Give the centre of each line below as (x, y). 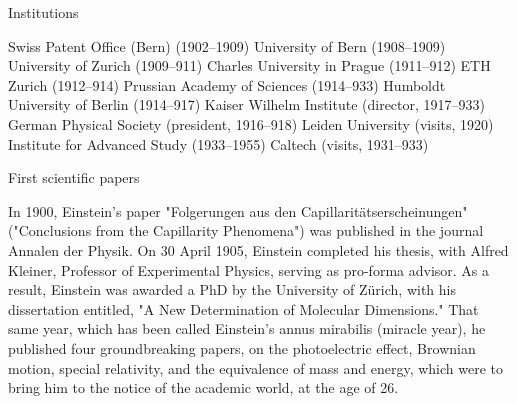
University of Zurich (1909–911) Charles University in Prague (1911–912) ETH (249, 65)
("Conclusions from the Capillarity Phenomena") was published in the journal (246, 230)
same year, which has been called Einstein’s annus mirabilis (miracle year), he (247, 328)
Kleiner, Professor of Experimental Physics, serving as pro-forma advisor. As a (249, 269)
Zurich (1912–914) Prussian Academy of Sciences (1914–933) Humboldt (227, 84)
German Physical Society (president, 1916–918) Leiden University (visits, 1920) (251, 123)
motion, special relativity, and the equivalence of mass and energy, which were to (255, 367)
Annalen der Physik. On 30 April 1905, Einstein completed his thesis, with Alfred (258, 249)
